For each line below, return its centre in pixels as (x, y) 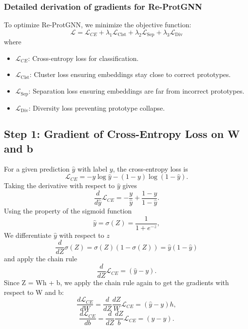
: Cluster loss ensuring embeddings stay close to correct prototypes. (130, 74)
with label (93, 168)
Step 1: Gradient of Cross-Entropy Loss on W (122, 134)
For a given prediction (37, 168)
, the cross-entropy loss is (150, 168)
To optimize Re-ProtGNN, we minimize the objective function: (98, 25)
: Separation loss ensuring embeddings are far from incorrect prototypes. (136, 91)
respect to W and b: (34, 292)
